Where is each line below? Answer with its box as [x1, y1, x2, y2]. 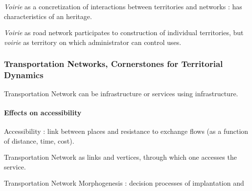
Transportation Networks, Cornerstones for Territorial [4, 58, 223, 70]
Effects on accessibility [4, 107, 82, 117]
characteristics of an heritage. [4, 11, 92, 21]
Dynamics [4, 69, 44, 81]
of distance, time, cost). [4, 135, 74, 146]
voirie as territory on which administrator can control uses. [4, 37, 182, 47]
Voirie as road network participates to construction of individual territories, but [4, 27, 244, 38]
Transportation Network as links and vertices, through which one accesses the [4, 152, 237, 162]
